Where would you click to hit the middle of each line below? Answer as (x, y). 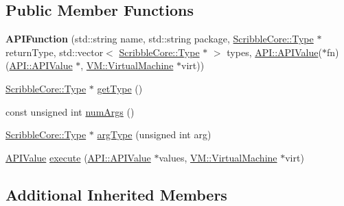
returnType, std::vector (55, 52)
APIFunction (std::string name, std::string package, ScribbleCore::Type (160, 39)
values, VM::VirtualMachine (218, 157)
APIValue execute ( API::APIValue (78, 157)
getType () (120, 88)
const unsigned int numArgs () (70, 111)
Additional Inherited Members (116, 194)
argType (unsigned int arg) (154, 134)
